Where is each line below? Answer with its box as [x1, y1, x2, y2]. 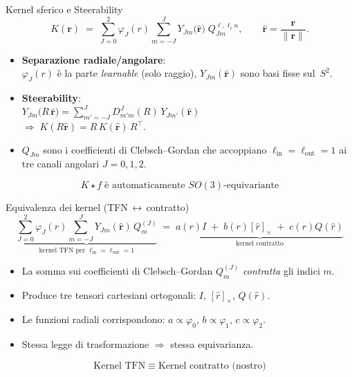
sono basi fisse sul [240, 66, 315, 80]
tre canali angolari [21, 156, 100, 171]
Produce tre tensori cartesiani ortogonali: [21, 287, 196, 302]
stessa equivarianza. [170, 337, 254, 351]
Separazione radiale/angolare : [21, 52, 166, 66]
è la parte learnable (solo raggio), [57, 66, 197, 80]
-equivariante [223, 180, 279, 190]
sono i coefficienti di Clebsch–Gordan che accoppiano [43, 142, 267, 156]
